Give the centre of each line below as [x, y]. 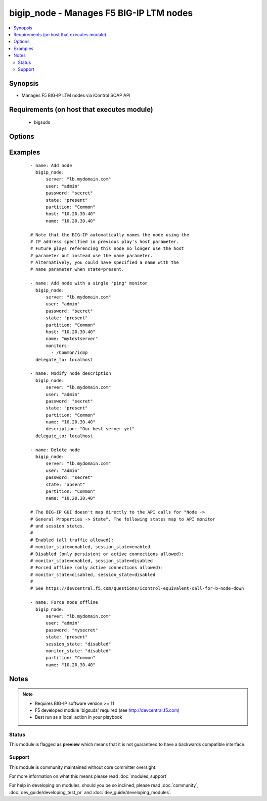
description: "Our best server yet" [90, 429]
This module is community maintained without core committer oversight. [83, 767]
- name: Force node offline [64, 602]
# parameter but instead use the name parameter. [92, 256]
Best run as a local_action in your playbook [78, 717]
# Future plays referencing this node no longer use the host [107, 249]
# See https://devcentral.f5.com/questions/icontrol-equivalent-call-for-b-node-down [137, 588]
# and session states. [58, 526]
